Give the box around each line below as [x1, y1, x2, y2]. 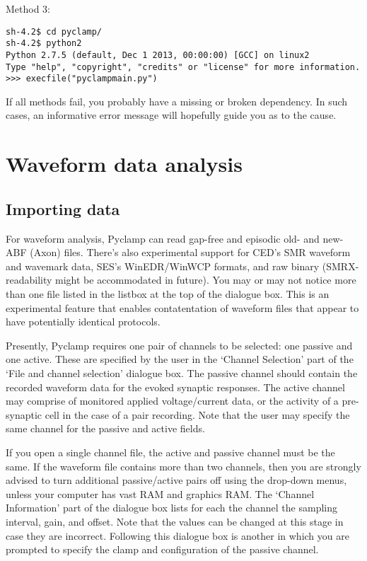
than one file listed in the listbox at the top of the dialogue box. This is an [6, 287, 330, 301]
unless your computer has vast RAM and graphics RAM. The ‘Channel [6, 486, 315, 501]
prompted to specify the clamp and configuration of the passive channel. [6, 542, 319, 557]
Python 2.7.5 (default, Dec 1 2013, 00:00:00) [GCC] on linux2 [6, 50, 310, 60]
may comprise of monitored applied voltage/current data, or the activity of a [6, 393, 339, 408]
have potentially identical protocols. [6, 314, 161, 329]
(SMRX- [322, 258, 359, 273]
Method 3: [6, 1, 51, 16]
